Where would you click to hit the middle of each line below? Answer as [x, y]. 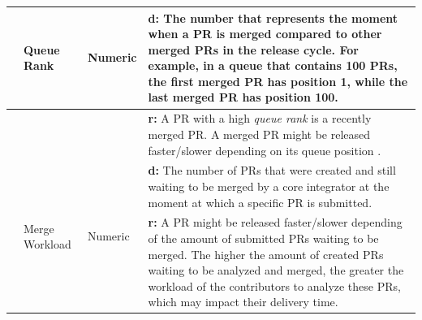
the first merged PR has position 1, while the [278, 81]
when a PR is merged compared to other [265, 34]
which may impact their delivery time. [243, 302]
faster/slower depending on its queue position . [265, 150]
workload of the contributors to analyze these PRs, [274, 285]
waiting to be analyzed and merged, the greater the [276, 270]
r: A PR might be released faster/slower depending [275, 222]
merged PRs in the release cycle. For [253, 49]
